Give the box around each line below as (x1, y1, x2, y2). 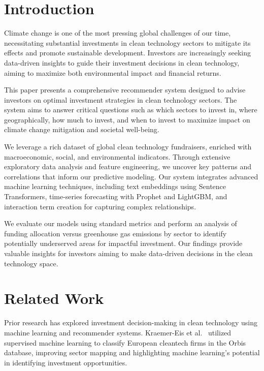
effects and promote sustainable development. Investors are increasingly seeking (4, 47, 251, 58)
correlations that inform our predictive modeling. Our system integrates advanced (4, 171, 258, 181)
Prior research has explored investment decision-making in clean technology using (4, 317, 257, 328)
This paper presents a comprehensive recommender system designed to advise (4, 84, 246, 95)
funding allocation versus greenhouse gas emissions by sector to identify (4, 228, 227, 238)
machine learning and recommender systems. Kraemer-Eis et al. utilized (4, 327, 232, 337)
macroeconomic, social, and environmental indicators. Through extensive (4, 151, 230, 162)
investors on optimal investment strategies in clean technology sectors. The (4, 94, 237, 105)
